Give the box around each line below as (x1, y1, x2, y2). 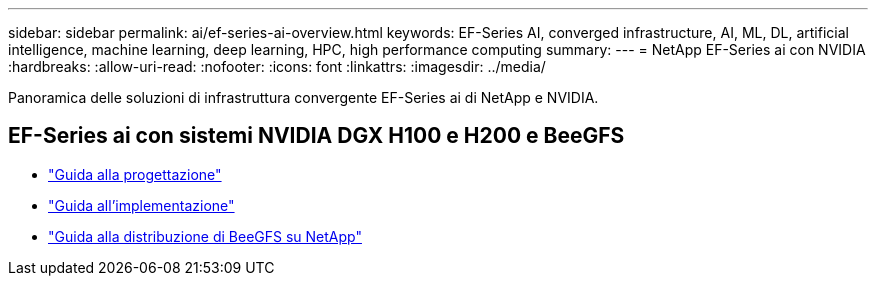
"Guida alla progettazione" (48, 165, 222, 183)
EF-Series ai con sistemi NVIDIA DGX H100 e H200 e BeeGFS (8, 123, 625, 149)
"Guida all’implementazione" (48, 196, 235, 214)
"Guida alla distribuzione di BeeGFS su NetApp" (48, 227, 362, 245)
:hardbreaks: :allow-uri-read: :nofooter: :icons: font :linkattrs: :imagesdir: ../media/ (8, 58, 546, 75)
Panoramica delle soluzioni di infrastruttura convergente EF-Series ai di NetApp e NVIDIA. (8, 89, 599, 106)
